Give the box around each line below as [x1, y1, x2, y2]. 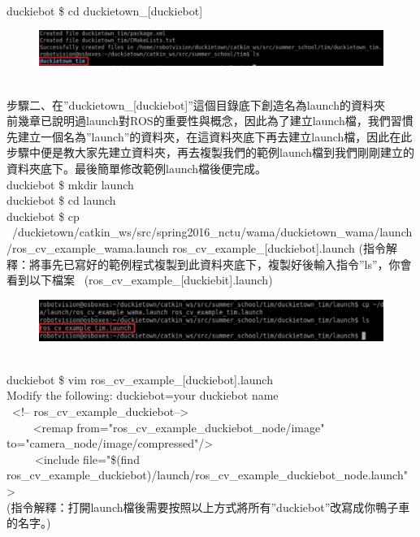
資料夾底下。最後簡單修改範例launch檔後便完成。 [6, 159, 267, 176]
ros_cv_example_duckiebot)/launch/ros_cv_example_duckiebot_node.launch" [6, 466, 408, 483]
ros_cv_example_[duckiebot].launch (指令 [172, 239, 386, 256]
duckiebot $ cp [6, 207, 80, 224]
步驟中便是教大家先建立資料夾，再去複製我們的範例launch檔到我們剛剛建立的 [6, 144, 415, 161]
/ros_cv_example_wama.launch [6, 239, 169, 256]
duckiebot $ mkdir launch [6, 175, 134, 193]
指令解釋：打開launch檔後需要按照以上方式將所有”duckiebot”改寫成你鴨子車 [11, 498, 410, 515]
